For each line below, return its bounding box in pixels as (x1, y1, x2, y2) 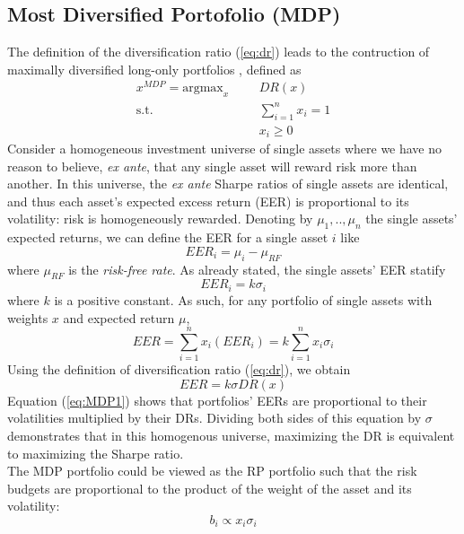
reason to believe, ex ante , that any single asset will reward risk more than (7, 156, 417, 175)
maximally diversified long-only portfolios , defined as (7, 59, 302, 78)
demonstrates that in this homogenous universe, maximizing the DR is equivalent (7, 426, 455, 445)
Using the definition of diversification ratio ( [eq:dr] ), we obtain (7, 360, 351, 379)
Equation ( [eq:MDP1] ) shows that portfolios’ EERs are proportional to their (7, 390, 427, 409)
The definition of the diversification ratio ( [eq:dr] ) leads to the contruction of (7, 42, 430, 61)
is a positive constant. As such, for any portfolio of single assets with (54, 290, 433, 309)
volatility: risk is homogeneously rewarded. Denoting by (7, 209, 313, 228)
